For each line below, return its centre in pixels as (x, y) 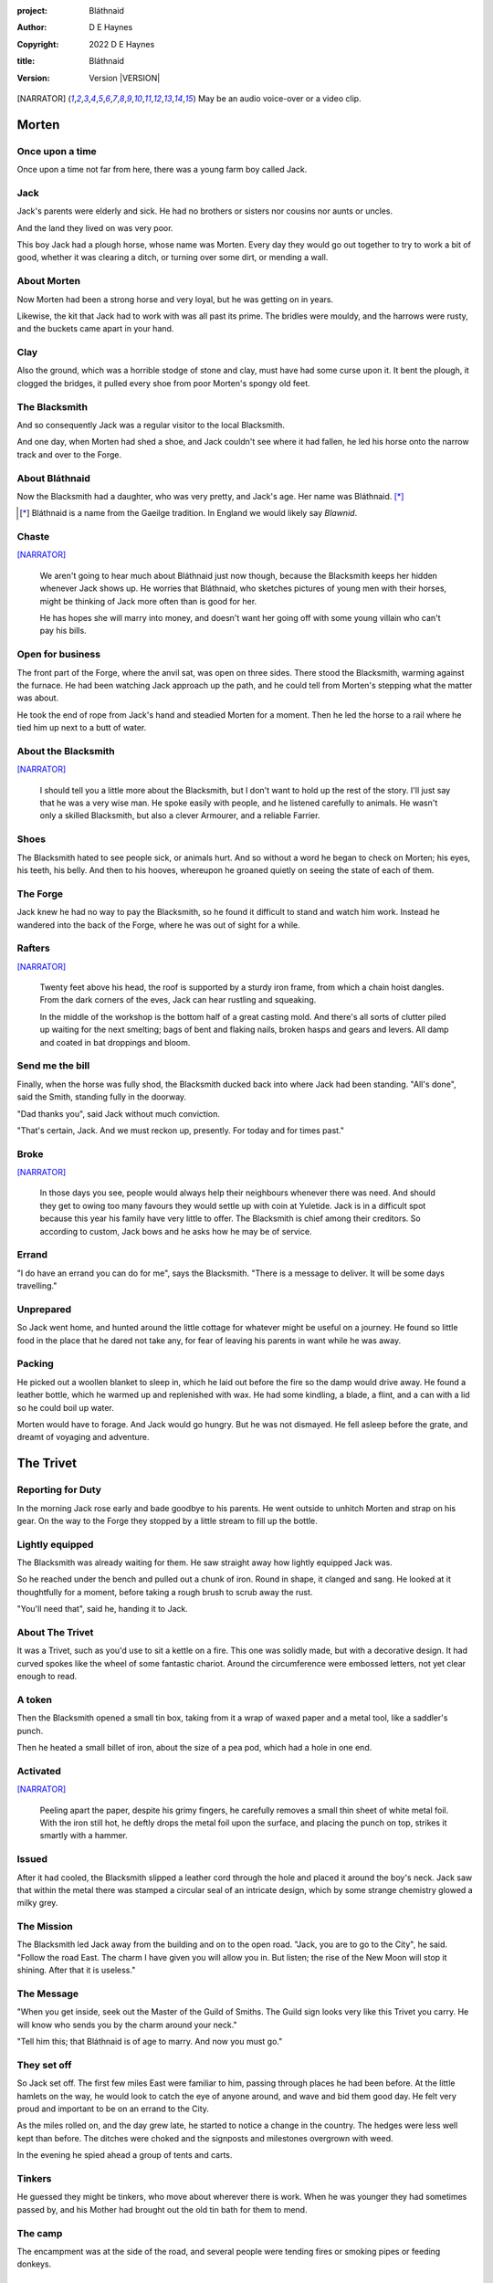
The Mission (45, 1927)
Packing (35, 1363)
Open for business (58, 655)
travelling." (37, 1286)
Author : (32, 27)
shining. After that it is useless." (76, 1970)
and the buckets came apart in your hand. (95, 329)
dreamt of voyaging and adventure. (83, 1437)
